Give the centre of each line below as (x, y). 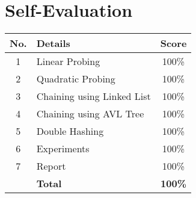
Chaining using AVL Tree (90, 114)
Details (53, 43)
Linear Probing (68, 61)
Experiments (63, 149)
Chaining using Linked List (93, 96)
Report (51, 166)
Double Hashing (70, 131)
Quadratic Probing (76, 79)
